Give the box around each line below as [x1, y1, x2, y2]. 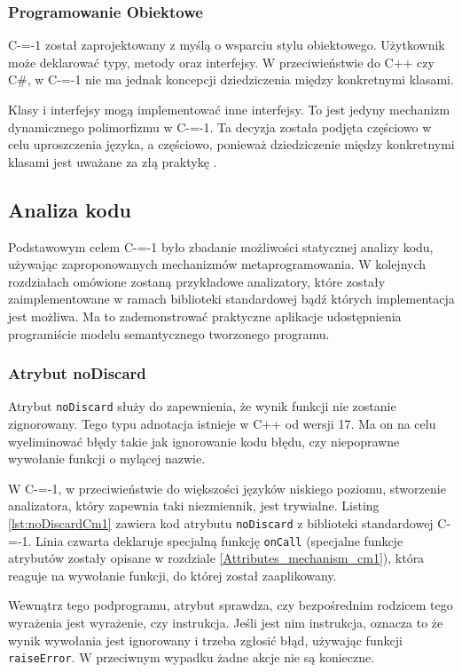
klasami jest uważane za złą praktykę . [8, 152, 217, 170]
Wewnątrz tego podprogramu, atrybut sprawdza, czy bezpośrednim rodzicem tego [8, 596, 453, 614]
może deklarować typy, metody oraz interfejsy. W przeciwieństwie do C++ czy [8, 52, 435, 71]
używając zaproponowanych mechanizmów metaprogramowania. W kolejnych [8, 255, 427, 273]
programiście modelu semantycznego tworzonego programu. [8, 324, 330, 343]
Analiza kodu [8, 195, 131, 223]
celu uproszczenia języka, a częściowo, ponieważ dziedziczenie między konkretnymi [8, 135, 455, 154]
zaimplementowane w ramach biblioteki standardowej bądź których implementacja [8, 289, 455, 308]
